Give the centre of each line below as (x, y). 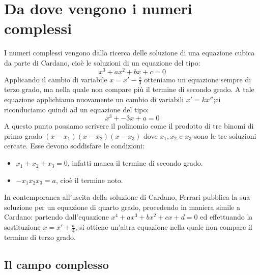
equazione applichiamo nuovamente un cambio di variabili (94, 99)
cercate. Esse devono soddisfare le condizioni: (74, 146)
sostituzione (22, 227)
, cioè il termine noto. (89, 180)
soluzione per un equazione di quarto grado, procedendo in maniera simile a (122, 207)
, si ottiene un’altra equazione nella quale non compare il (164, 227)
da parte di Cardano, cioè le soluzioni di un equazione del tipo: (102, 62)
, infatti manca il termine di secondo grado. (135, 163)
